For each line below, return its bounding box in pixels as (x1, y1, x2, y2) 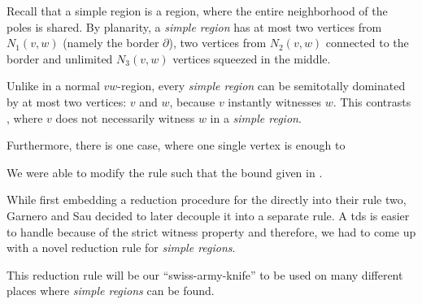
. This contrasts (333, 93, 411, 110)
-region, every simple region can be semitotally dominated (117, 77, 406, 94)
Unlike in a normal (7, 77, 100, 94)
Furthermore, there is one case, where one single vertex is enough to (7, 137, 346, 154)
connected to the (325, 34, 409, 51)
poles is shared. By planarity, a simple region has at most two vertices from (7, 18, 382, 35)
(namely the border (63, 34, 159, 51)
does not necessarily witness (55, 109, 195, 126)
